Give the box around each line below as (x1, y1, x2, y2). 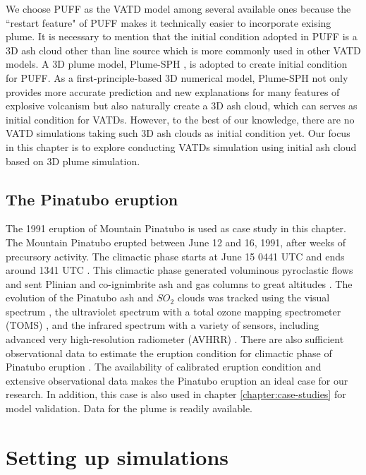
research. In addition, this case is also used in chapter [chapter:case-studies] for (6, 387, 346, 402)
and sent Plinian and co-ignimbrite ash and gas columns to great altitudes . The (6, 276, 353, 291)
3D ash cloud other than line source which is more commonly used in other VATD (6, 42, 361, 57)
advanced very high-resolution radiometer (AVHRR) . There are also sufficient (6, 332, 344, 347)
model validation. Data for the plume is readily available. (6, 401, 252, 416)
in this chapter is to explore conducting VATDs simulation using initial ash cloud (6, 139, 357, 154)
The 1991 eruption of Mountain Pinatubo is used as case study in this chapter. (6, 221, 346, 236)
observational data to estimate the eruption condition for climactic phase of (6, 345, 332, 360)
